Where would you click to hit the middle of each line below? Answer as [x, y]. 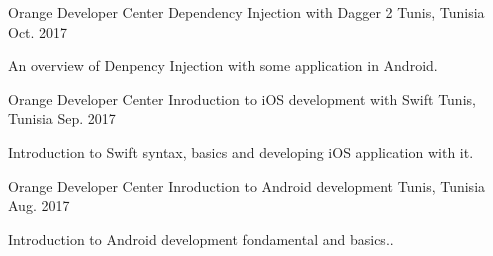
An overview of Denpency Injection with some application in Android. [223, 65]
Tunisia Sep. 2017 [62, 118]
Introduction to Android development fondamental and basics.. [201, 238]
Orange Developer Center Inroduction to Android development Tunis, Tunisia [247, 185]
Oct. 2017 [38, 31]
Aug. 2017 [39, 205]
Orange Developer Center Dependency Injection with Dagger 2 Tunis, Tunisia [246, 12]
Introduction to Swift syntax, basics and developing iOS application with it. [241, 151]
